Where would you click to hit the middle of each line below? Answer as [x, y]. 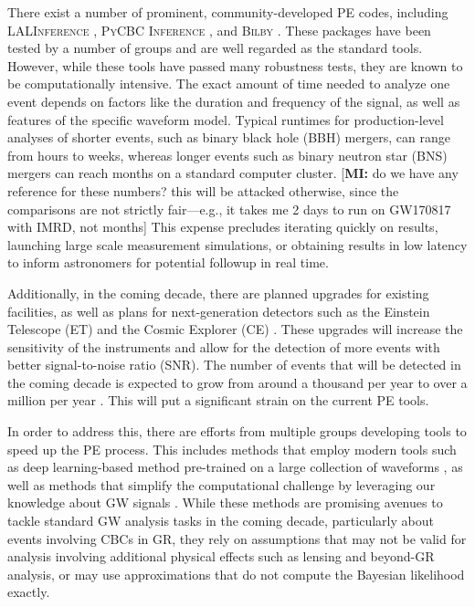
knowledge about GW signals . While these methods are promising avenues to [225, 502]
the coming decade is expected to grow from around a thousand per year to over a [237, 382]
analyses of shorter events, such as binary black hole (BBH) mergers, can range [229, 137]
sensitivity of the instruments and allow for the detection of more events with [224, 346]
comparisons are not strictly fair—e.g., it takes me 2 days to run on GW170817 [229, 209]
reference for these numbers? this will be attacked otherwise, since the [203, 190]
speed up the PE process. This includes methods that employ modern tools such [232, 449]
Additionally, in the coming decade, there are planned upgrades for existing [218, 293]
